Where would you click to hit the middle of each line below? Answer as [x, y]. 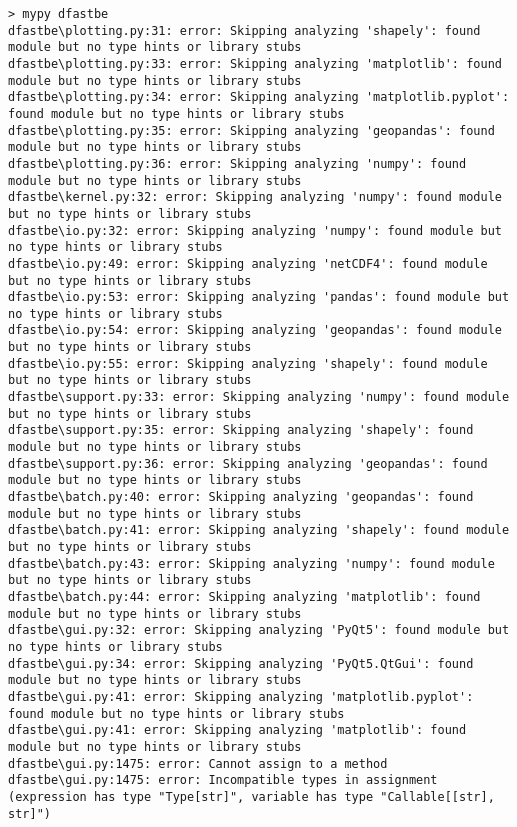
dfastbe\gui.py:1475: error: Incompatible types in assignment [223, 780]
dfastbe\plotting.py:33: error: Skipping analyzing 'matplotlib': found [255, 63]
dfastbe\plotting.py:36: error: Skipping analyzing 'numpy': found [237, 163]
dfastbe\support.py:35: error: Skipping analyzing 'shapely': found [241, 430]
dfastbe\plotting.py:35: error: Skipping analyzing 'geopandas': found [251, 130]
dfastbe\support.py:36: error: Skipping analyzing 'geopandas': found [248, 463]
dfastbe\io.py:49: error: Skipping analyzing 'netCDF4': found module [248, 263]
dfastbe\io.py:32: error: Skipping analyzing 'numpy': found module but [255, 230]
